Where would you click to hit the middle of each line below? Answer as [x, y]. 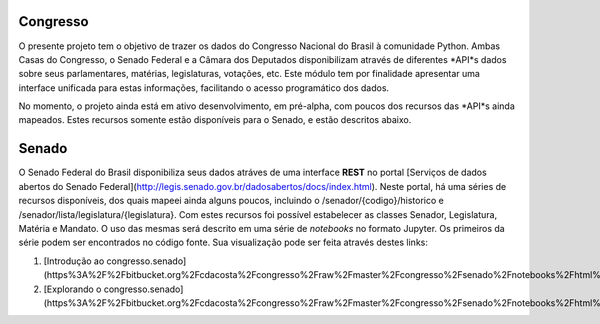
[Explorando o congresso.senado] [113, 289]
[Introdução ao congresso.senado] [115, 261]
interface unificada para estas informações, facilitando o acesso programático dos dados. [204, 87]
